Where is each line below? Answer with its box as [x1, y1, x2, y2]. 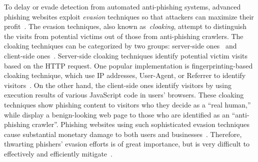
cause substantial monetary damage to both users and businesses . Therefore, [4, 128, 242, 139]
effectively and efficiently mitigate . [4, 148, 112, 158]
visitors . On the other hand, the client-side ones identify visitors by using [4, 79, 231, 90]
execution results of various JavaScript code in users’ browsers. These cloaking [4, 89, 244, 100]
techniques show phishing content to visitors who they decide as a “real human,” [4, 99, 251, 109]
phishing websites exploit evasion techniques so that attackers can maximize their [4, 11, 254, 21]
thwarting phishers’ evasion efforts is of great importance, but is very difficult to [4, 138, 250, 149]
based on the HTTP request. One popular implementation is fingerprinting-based [4, 60, 253, 70]
